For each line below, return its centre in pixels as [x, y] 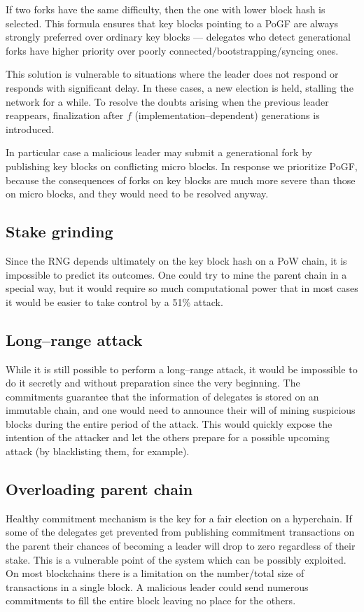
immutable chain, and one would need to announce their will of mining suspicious [181, 410]
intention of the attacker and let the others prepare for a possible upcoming [168, 437]
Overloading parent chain [99, 489]
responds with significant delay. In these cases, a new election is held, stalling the [180, 87]
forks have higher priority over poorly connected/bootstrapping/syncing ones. [172, 50]
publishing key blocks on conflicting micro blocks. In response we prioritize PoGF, [182, 166]
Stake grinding [59, 231]
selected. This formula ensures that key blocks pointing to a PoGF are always [172, 23]
